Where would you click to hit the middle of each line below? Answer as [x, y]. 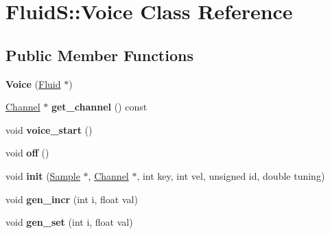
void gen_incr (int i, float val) [72, 199]
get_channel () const [99, 107]
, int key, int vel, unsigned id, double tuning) [231, 175]
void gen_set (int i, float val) [69, 222]
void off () [27, 153]
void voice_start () [49, 129]
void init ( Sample [43, 175]
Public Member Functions [99, 55]
